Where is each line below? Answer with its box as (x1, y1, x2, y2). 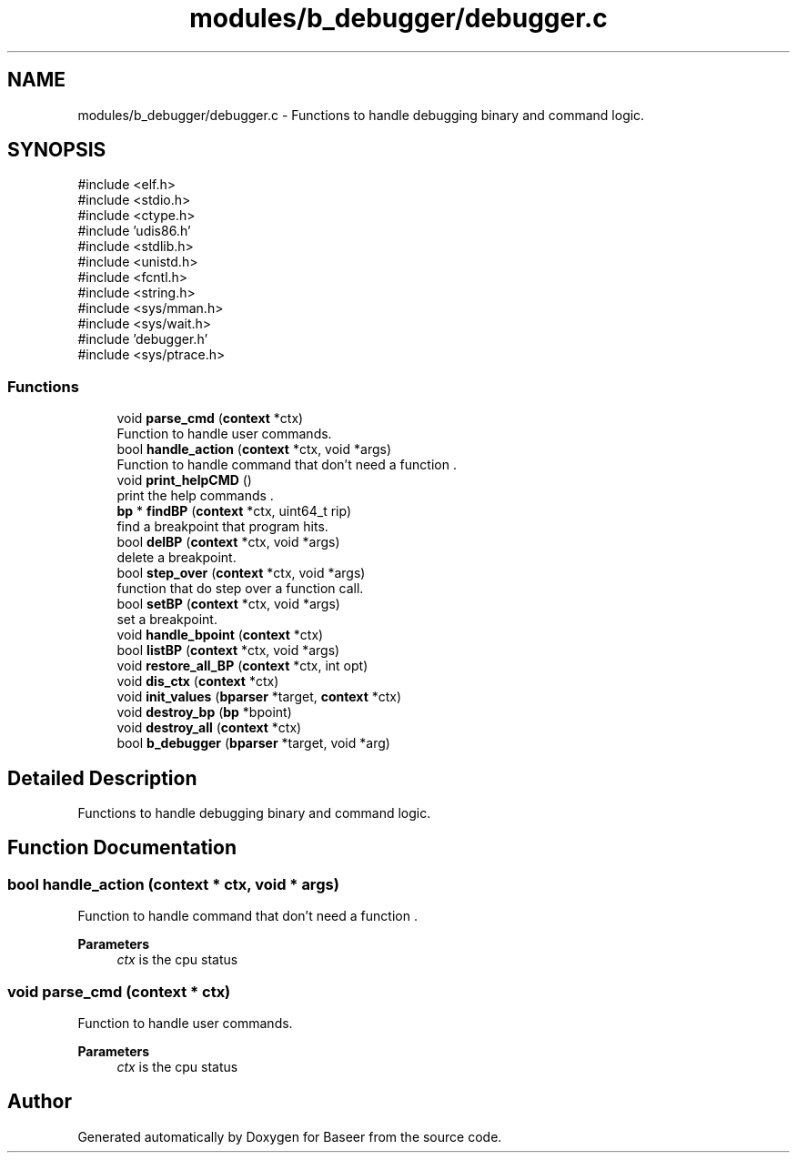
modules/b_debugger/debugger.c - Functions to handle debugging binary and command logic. (77, 106, 645, 123)
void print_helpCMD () (116, 472, 252, 489)
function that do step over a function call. (116, 580, 364, 597)
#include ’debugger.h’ (77, 331, 208, 348)
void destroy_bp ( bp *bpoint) (116, 704, 292, 721)
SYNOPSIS (7, 138, 106, 162)
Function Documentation (7, 836, 237, 860)
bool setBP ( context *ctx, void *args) (116, 596, 340, 612)
